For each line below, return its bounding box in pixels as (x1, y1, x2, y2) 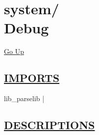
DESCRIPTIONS (4, 117, 95, 133)
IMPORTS (4, 70, 60, 85)
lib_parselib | (4, 93, 45, 104)
